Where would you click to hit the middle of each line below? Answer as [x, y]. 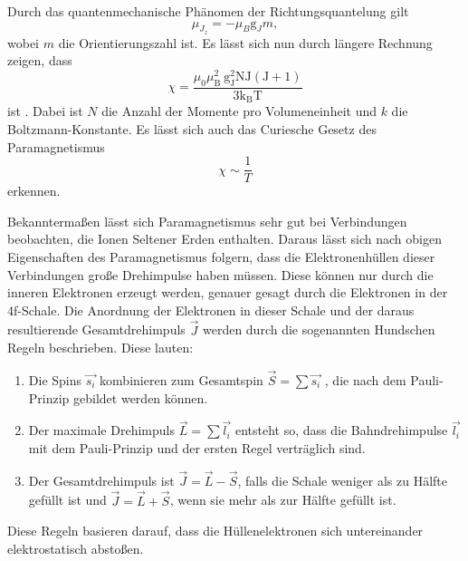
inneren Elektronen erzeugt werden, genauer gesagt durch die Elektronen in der [228, 292]
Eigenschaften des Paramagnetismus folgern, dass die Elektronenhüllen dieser [221, 256]
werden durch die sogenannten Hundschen [319, 329]
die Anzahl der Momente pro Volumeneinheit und [239, 111]
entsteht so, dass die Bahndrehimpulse [341, 430]
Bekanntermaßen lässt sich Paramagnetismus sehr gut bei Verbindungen [207, 221]
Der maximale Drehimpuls [101, 430]
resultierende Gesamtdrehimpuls [96, 329]
